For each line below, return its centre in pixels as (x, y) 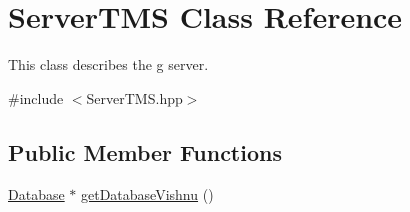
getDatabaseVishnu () (147, 193)
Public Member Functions (145, 151)
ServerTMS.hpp (134, 97)
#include (36, 97)
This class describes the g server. (108, 64)
